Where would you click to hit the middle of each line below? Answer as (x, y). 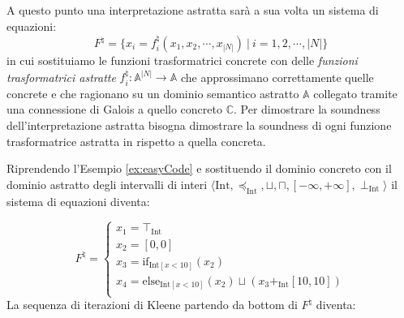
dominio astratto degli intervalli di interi (107, 184)
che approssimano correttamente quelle (277, 77)
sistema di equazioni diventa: (78, 201)
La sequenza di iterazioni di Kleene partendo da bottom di (152, 305)
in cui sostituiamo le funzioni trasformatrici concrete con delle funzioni (182, 60)
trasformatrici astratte (61, 77)
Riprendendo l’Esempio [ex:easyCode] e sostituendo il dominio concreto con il (199, 168)
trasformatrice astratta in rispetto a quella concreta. (136, 141)
